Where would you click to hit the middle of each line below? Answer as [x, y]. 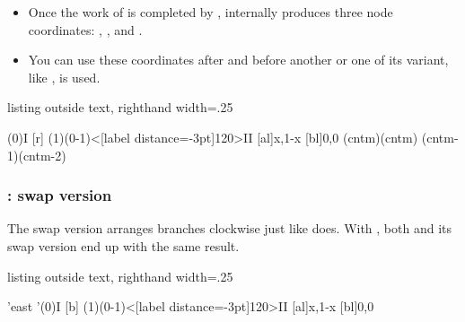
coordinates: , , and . [85, 29]
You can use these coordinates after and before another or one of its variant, [238, 60]
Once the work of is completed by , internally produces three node [211, 12]
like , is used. [64, 77]
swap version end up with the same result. [123, 245]
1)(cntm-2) [37, 155]
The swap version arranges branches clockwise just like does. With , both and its [230, 228]
